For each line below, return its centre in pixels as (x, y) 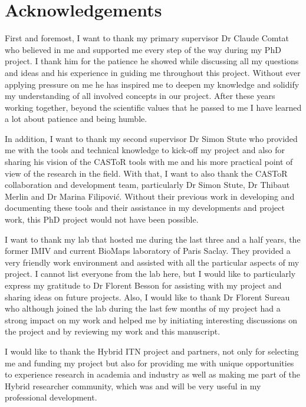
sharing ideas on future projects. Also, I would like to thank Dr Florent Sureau (147, 297)
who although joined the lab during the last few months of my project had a (143, 308)
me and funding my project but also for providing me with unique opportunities (149, 363)
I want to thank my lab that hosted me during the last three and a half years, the (153, 239)
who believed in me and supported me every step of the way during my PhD (143, 49)
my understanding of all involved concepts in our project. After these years (140, 96)
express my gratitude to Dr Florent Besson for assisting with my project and (143, 285)
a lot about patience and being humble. (76, 119)
